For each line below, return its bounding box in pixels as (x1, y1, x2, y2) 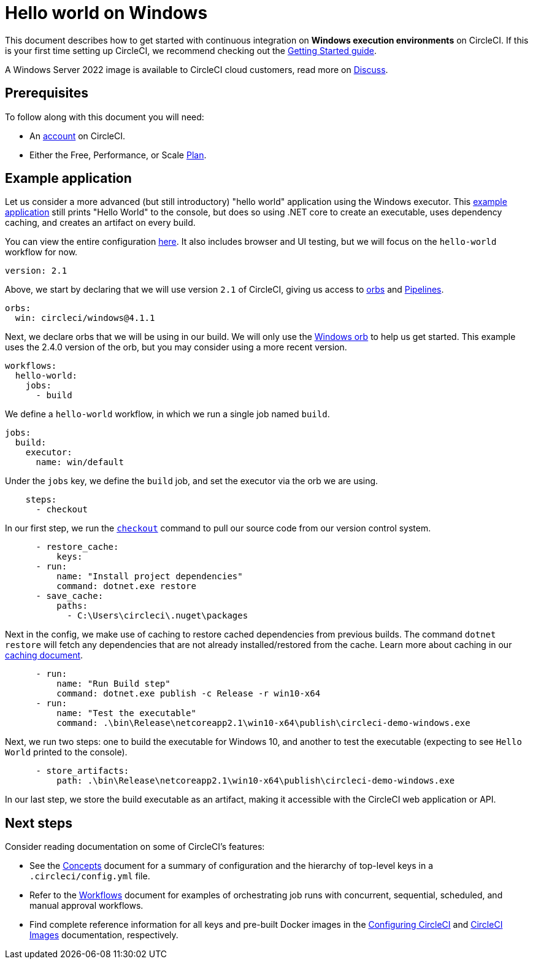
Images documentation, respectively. (29, 930, 178, 941)
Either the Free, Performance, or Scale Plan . (29, 149, 207, 160)
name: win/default (36, 457, 124, 468)
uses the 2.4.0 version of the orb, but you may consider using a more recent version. (5, 342, 347, 353)
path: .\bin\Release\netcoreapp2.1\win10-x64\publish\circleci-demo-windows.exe (56, 776, 455, 786)
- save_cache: (36, 591, 104, 601)
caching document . (5, 650, 83, 661)
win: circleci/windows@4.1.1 (15, 313, 155, 323)
